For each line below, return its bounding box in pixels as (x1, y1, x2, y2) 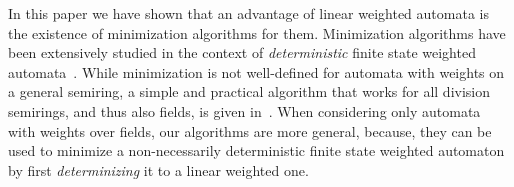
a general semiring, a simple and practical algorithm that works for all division (8, 81, 491, 102)
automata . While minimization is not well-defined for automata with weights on (8, 61, 505, 82)
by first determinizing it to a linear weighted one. (8, 159, 309, 180)
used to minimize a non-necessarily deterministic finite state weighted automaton (8, 140, 505, 161)
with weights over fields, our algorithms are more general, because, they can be (8, 120, 492, 141)
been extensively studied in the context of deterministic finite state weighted (8, 42, 476, 63)
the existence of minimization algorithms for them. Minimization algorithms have (8, 22, 506, 43)
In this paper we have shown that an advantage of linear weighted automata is (8, 3, 489, 23)
